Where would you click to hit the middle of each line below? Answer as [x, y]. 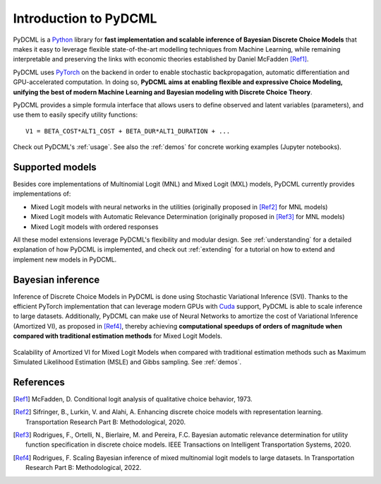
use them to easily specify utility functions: [75, 115]
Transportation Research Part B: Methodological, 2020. [106, 422]
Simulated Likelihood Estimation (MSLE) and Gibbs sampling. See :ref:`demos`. [127, 362]
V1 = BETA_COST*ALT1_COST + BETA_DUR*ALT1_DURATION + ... [128, 131]
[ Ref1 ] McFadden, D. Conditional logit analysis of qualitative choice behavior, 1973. [133, 399]
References [39, 382]
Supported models [55, 167]
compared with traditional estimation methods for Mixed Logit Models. [117, 336]
